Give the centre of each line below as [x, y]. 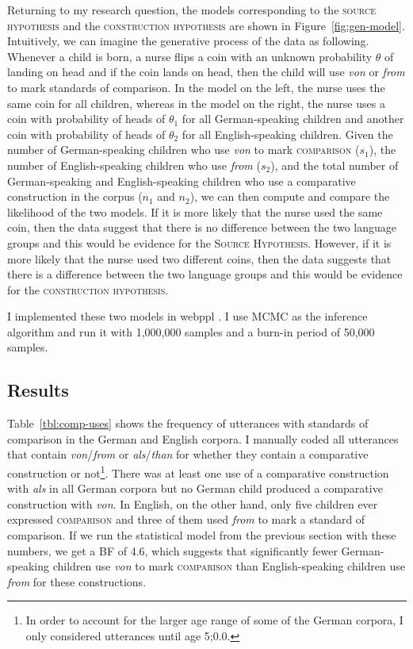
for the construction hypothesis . [88, 289]
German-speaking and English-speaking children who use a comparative [182, 180]
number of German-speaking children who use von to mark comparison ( [184, 150]
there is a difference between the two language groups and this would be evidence [205, 274]
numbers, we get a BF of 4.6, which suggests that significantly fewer [172, 550]
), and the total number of [335, 165]
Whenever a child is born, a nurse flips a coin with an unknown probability [190, 56]
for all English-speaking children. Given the [287, 134]
